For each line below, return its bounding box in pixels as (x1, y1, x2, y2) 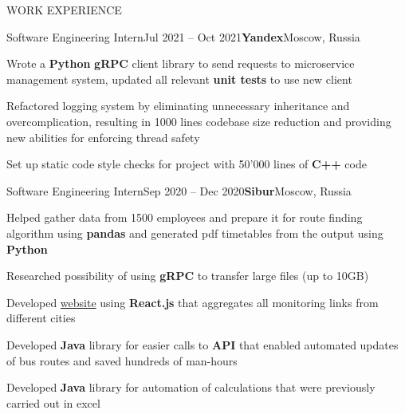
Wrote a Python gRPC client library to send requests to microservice (6, 55, 355, 72)
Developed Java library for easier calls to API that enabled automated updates (6, 336, 399, 353)
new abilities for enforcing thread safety (6, 128, 200, 145)
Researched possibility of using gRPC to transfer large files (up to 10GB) (6, 267, 369, 284)
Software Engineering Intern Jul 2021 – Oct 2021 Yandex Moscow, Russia (6, 28, 360, 45)
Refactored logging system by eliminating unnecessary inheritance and (6, 97, 350, 114)
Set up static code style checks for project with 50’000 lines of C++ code (6, 156, 367, 172)
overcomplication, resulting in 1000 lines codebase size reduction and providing (6, 112, 391, 129)
